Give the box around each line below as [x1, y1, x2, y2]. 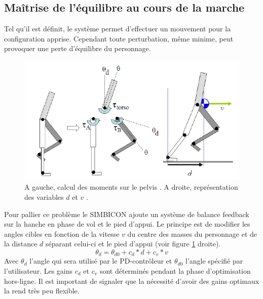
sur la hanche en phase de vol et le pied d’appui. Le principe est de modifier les [4, 219, 250, 229]
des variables [24, 191, 64, 202]
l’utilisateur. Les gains [4, 265, 73, 276]
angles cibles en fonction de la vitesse [4, 228, 120, 239]
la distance [4, 238, 37, 249]
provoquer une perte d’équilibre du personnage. [4, 43, 151, 54]
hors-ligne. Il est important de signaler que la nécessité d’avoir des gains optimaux [4, 275, 259, 286]
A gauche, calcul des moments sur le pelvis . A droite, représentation [24, 182, 238, 192]
